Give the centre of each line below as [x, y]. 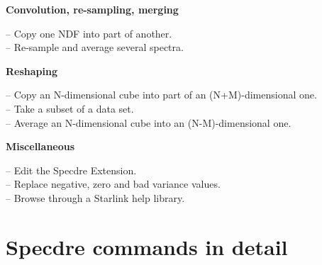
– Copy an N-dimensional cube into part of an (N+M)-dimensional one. [161, 95]
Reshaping [32, 71]
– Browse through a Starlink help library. [95, 197]
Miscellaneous [40, 146]
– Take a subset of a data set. [70, 108]
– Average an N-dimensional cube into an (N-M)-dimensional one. [149, 122]
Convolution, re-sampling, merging [92, 9]
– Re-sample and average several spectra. [95, 47]
